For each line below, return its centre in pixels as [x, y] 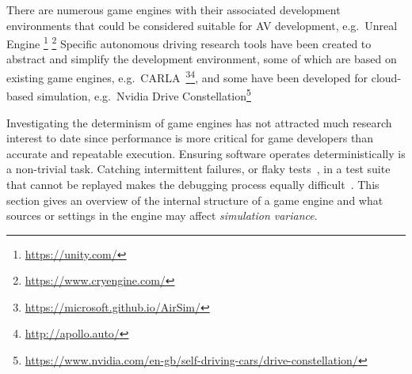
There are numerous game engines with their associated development [174, 9]
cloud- [386, 77]
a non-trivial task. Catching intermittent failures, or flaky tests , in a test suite [198, 169]
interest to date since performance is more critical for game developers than [190, 138]
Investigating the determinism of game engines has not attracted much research [199, 122]
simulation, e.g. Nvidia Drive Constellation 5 [144, 94]
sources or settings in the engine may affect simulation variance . [162, 215]
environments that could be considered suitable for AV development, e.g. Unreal [202, 25]
